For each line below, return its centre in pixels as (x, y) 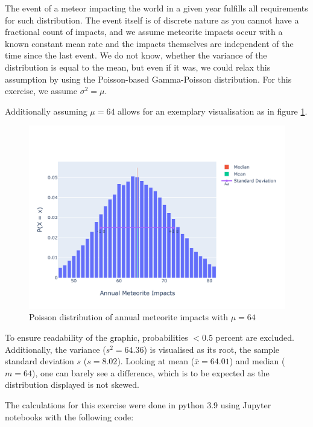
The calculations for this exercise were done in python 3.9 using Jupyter (138, 405)
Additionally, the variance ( (55, 349)
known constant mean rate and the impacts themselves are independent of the (149, 43)
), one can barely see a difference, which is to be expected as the (150, 372)
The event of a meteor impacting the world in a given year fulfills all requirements (156, 8)
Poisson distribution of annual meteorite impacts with (128, 317)
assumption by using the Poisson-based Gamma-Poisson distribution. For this (148, 79)
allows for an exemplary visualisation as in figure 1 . (213, 111)
